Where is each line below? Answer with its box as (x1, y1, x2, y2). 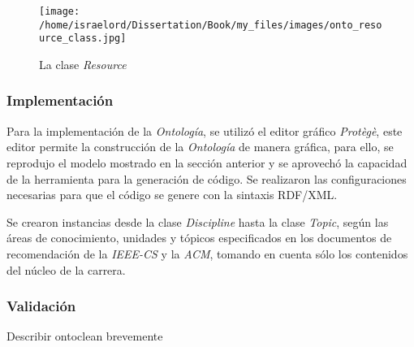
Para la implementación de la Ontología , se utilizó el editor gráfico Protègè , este (6, 122, 403, 139)
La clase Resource (39, 55, 127, 72)
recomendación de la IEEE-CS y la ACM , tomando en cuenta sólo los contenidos (6, 245, 408, 262)
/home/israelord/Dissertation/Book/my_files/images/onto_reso (39, 19, 382, 31)
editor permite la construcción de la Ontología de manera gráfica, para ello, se (6, 138, 394, 155)
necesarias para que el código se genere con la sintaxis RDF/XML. (6, 186, 338, 203)
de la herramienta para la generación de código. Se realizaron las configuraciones (6, 170, 407, 187)
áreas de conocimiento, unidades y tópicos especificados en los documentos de (6, 229, 392, 246)
